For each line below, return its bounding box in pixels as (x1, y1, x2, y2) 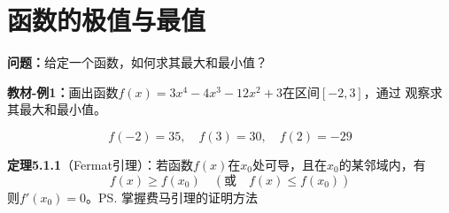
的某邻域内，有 (338, 155, 426, 173)
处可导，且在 (252, 155, 327, 173)
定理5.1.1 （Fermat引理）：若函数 (7, 155, 193, 173)
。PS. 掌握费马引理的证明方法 (86, 187, 258, 206)
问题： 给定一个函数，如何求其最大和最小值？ (7, 53, 267, 72)
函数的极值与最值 (7, 2, 206, 38)
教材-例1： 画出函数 (7, 82, 119, 101)
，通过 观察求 (363, 82, 443, 101)
